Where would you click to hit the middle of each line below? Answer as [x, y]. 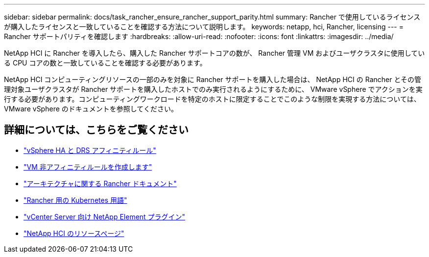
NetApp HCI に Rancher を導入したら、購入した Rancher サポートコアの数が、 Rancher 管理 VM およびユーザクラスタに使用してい [214, 53]
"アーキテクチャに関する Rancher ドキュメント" [100, 183]
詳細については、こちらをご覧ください [96, 130]
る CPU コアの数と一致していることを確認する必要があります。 [105, 63]
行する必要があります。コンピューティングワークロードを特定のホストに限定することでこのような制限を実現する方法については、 [212, 99]
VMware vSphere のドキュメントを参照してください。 [91, 109]
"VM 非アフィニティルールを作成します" [88, 167]
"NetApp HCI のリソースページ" [74, 233]
